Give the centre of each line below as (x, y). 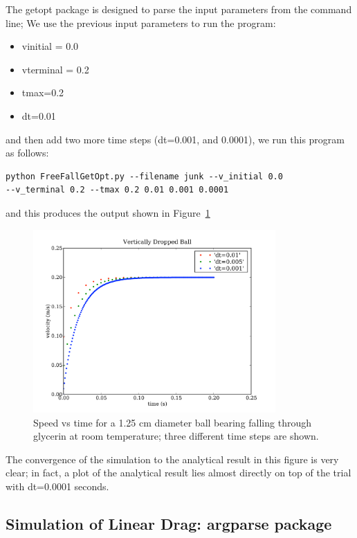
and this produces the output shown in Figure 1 (108, 212)
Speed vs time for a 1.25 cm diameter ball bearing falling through (172, 422)
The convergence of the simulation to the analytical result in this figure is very (172, 459)
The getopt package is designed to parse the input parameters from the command (179, 9)
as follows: (27, 153)
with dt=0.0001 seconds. (57, 486)
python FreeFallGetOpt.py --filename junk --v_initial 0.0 (144, 176)
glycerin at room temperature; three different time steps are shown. (176, 436)
